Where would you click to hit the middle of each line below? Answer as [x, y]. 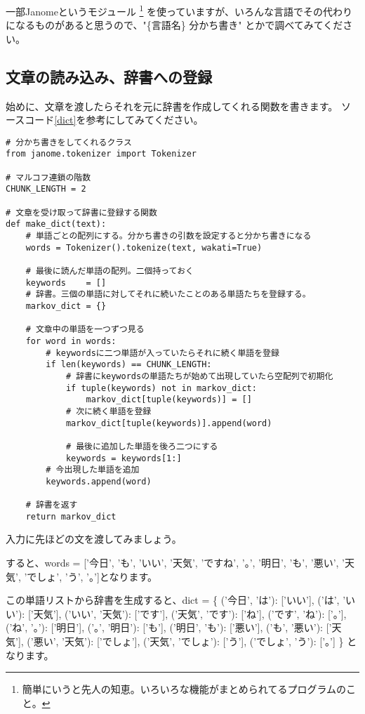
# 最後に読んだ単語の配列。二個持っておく [109, 271]
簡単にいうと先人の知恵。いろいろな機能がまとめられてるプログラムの [184, 689]
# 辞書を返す [52, 505]
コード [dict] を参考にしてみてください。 [114, 120]
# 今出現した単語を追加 [93, 470]
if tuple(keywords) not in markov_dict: [161, 388]
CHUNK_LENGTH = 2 [46, 189]
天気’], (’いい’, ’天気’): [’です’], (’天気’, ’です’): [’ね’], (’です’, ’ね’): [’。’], [190, 613]
